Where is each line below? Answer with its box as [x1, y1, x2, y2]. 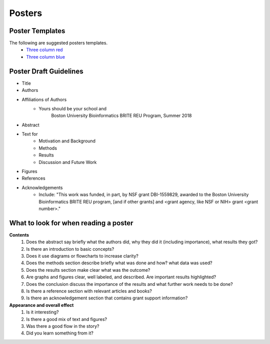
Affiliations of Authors [21, 96, 67, 102]
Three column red [26, 47, 63, 53]
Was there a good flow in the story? [26, 323, 99, 329]
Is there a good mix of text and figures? [26, 316, 107, 322]
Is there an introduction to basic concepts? [26, 246, 114, 252]
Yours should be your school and [38, 105, 107, 111]
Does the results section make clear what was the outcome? [26, 267, 150, 273]
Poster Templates [9, 27, 65, 35]
